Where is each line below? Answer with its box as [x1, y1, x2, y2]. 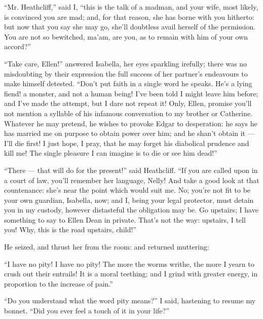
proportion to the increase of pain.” [4, 278, 113, 289]
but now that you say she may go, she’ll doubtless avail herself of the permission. [4, 21, 256, 32]
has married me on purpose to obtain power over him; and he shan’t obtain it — [4, 128, 255, 138]
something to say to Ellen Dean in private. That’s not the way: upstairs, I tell [4, 214, 246, 225]
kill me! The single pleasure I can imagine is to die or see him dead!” [4, 148, 217, 158]
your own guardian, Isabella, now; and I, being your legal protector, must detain [4, 194, 254, 205]
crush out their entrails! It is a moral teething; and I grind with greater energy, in [4, 268, 258, 279]
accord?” [4, 41, 31, 52]
